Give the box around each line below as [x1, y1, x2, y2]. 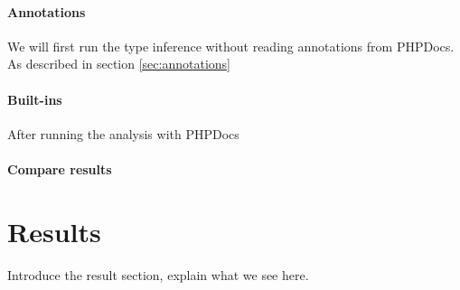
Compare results [7, 159, 112, 178]
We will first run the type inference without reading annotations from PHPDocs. [7, 36, 455, 55]
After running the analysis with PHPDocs [7, 124, 239, 143]
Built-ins [7, 89, 62, 108]
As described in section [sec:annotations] [7, 54, 230, 73]
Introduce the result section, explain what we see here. [7, 265, 309, 284]
